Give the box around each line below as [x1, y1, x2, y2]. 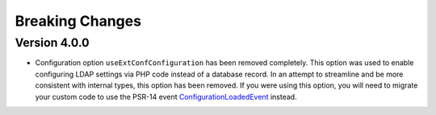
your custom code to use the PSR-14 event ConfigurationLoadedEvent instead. [35, 92, 298, 101]
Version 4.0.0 [15, 35, 90, 50]
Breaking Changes [15, 12, 141, 30]
